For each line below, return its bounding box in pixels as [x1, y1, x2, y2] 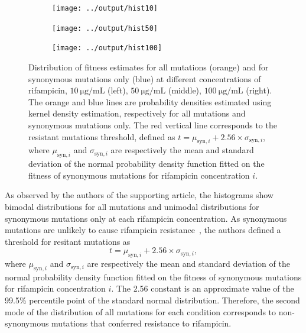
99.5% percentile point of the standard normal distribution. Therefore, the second [5, 294, 300, 306]
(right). [246, 84, 272, 96]
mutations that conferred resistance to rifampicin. [51, 317, 232, 329]
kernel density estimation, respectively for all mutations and [28, 107, 246, 119]
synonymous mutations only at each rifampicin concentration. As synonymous [5, 212, 287, 224]
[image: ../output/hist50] [52, 24, 158, 33]
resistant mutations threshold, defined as [28, 130, 175, 143]
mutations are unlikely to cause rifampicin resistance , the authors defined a [5, 224, 281, 236]
